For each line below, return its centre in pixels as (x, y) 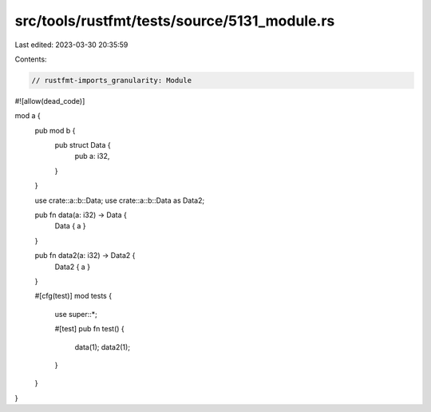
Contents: (31, 59)
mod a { (28, 116)
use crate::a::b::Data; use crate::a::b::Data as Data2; (120, 200)
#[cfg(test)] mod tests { (73, 296)
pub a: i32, (92, 156)
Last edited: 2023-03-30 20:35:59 (71, 45)
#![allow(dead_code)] (50, 101)
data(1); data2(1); (103, 347)
